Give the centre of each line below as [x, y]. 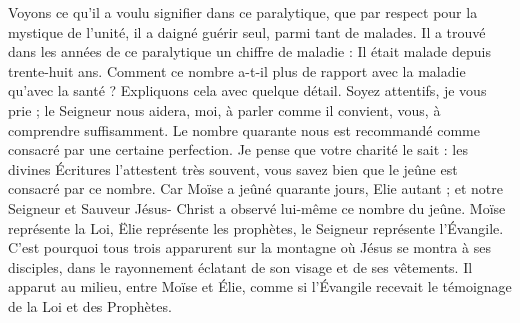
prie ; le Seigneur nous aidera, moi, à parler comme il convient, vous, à [224, 109]
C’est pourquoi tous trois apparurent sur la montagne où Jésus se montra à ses [249, 247]
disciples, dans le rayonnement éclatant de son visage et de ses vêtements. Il [240, 266]
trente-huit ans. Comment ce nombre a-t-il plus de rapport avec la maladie [237, 70]
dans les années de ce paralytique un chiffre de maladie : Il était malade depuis [249, 51]
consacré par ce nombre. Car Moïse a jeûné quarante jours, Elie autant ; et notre [255, 188]
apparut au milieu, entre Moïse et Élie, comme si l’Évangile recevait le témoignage [260, 286]
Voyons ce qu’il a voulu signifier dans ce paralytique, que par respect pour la [243, 12]
